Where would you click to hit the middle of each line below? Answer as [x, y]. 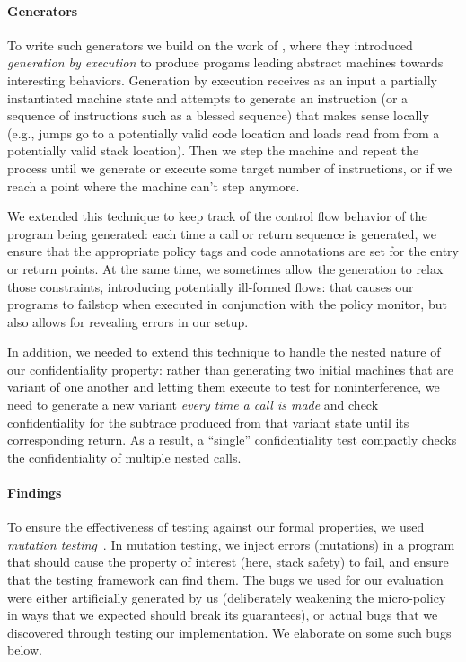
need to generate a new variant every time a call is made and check [193, 405]
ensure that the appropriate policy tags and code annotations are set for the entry [233, 251]
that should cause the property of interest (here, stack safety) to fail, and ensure [228, 562]
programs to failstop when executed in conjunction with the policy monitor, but [227, 304]
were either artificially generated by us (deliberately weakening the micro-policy [227, 597]
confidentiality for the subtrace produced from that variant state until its [208, 422]
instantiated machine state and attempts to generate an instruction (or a [208, 97]
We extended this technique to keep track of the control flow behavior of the [217, 216]
